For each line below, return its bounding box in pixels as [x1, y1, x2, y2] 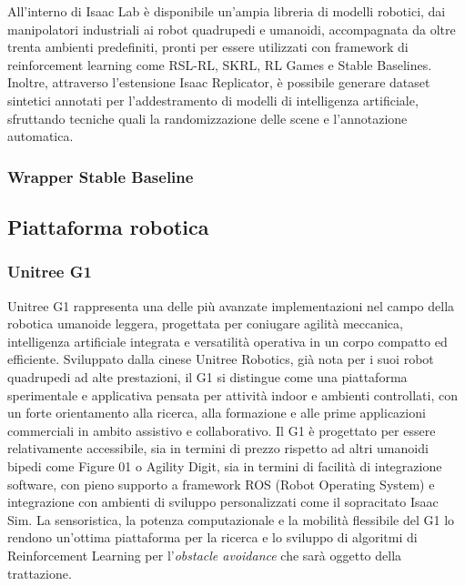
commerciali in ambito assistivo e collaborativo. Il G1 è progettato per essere [7, 420, 436, 439]
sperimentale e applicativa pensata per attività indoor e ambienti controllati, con [7, 385, 458, 404]
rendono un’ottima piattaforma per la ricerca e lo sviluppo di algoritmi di [7, 528, 418, 547]
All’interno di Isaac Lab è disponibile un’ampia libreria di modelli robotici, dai [7, 2, 446, 20]
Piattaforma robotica [7, 212, 209, 240]
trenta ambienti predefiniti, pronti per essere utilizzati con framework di [7, 37, 409, 56]
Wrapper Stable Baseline [7, 165, 194, 187]
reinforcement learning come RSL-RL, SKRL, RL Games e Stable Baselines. [7, 55, 432, 74]
